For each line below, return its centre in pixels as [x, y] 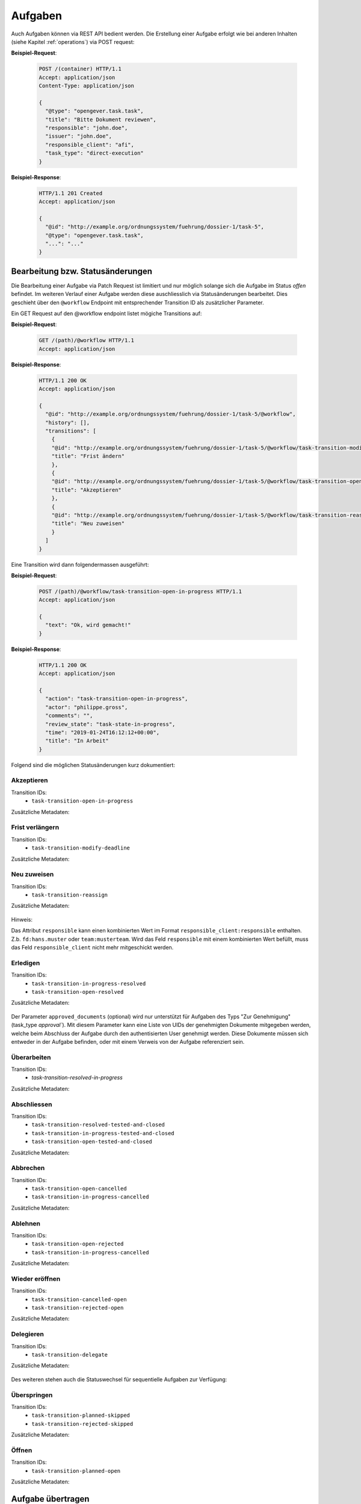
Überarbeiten [31, 1057]
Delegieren [28, 1334]
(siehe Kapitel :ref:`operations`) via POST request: [73, 42]
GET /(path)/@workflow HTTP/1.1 [87, 341]
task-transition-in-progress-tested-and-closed [103, 1133]
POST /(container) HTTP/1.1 [80, 69]
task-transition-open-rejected [78, 1244]
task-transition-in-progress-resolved [89, 983]
